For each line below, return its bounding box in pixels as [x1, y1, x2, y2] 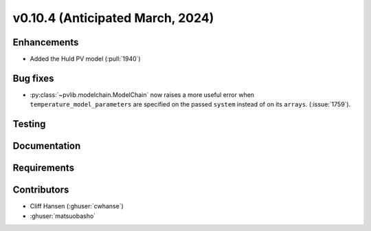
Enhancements [12, 36, 79, 48]
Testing [12, 118, 46, 130]
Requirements [12, 162, 75, 174]
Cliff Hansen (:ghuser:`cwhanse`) [30, 202, 124, 210]
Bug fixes [12, 72, 54, 84]
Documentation [12, 140, 81, 152]
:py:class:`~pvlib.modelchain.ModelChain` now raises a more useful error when [30, 90, 254, 99]
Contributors [12, 184, 69, 196]
